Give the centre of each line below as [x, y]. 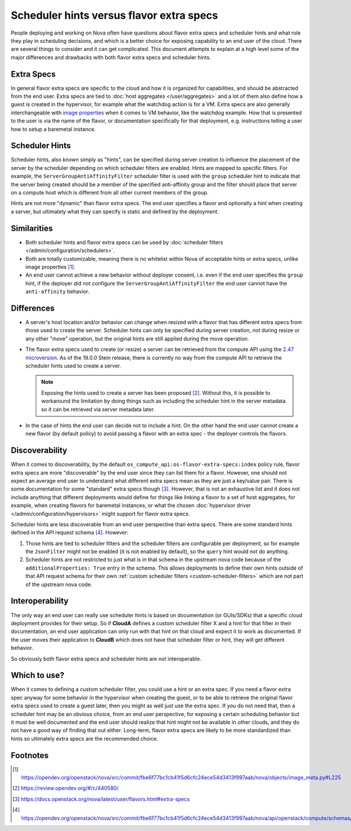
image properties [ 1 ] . [50, 267]
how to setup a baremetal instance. [53, 129]
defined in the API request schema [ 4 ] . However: [70, 533]
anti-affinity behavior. [58, 292]
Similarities [32, 228]
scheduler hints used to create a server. [73, 366]
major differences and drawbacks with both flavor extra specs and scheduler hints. [111, 57]
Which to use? [37, 675]
